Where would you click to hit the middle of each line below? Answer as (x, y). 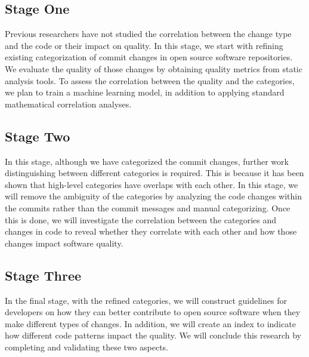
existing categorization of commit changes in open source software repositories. (149, 57)
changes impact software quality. (64, 243)
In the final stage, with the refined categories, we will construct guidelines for (146, 300)
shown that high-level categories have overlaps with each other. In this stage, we (152, 184)
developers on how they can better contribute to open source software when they (153, 312)
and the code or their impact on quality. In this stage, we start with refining (144, 45)
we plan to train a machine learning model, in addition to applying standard (145, 92)
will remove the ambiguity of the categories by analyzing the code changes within (153, 196)
